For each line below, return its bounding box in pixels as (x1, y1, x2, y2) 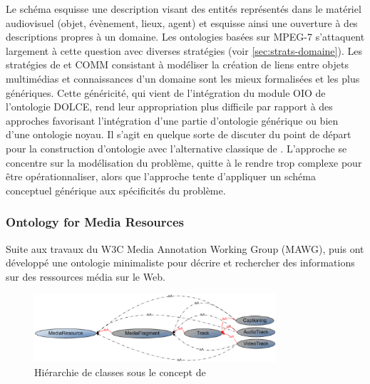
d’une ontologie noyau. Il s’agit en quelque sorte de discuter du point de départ (6, 127, 351, 142)
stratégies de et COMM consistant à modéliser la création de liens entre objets (6, 57, 349, 72)
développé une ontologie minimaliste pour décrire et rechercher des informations (6, 255, 355, 270)
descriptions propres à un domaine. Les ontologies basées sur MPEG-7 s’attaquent (6, 29, 365, 44)
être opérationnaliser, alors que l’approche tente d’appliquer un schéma (6, 169, 316, 184)
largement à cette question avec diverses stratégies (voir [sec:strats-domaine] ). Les (6, 43, 362, 58)
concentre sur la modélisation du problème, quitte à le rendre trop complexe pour (6, 155, 362, 170)
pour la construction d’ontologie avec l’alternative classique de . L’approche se (6, 140, 347, 155)
